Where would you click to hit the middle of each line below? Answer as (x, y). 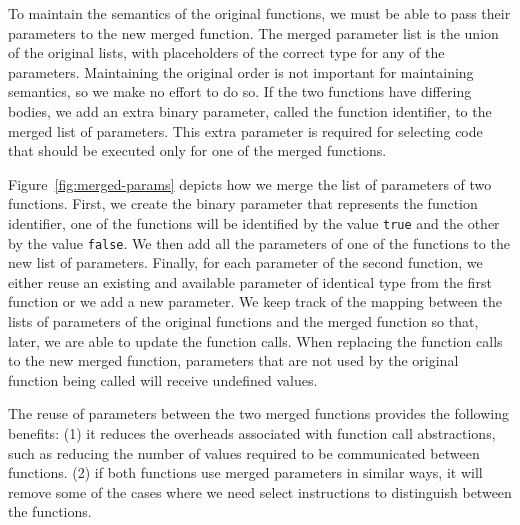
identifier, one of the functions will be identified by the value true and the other (254, 222)
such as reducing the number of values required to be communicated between (244, 452)
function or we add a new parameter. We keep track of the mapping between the (255, 301)
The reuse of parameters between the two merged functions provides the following (258, 413)
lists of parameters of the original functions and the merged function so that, (243, 321)
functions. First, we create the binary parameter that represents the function (243, 203)
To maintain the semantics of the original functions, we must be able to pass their (259, 13)
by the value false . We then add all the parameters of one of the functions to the (259, 242)
